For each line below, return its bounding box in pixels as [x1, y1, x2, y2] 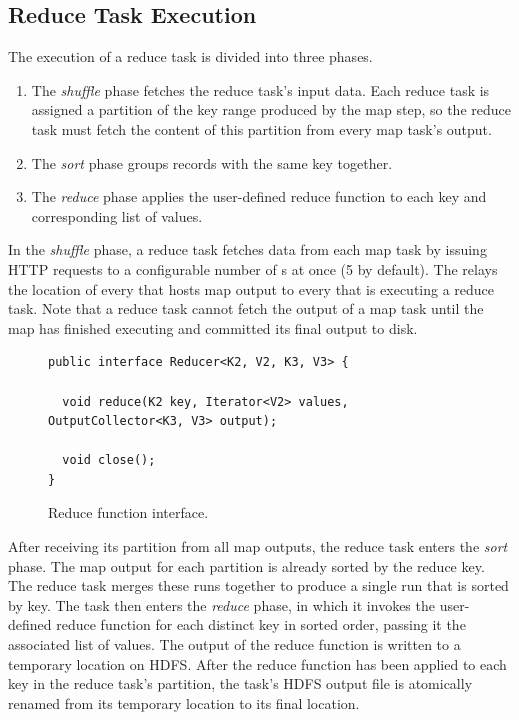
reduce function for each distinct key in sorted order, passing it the [56, 614, 466, 635]
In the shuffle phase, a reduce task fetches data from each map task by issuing [8, 239, 487, 260]
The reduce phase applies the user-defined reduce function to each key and [31, 186, 487, 207]
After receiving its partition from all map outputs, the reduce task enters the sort [8, 536, 508, 557]
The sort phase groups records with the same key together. [31, 152, 393, 173]
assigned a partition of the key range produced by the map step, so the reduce [31, 99, 511, 120]
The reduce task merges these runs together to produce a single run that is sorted [8, 575, 509, 596]
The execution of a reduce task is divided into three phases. [8, 46, 373, 67]
